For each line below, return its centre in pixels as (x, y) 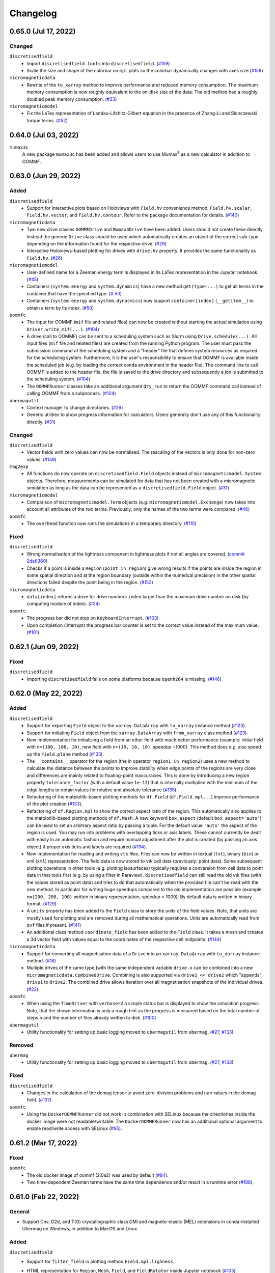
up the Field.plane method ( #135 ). (65, 754)
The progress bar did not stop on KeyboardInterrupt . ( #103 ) (93, 618)
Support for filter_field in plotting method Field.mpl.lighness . (101, 1261)
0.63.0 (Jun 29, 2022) (45, 176)
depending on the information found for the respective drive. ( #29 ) (97, 244)
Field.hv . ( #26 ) (45, 258)
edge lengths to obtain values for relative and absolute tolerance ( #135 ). (102, 790)
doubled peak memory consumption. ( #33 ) (72, 99)
